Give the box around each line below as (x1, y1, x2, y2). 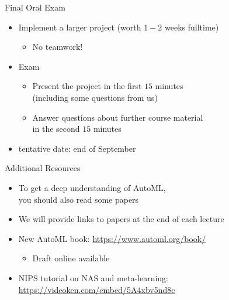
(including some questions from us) (32, 91, 158, 103)
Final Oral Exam (5, 1, 65, 13)
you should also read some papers (18, 193, 139, 205)
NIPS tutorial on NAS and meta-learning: (18, 271, 168, 284)
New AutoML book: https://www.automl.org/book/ (18, 232, 206, 244)
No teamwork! (32, 40, 83, 53)
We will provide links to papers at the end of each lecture (18, 213, 224, 225)
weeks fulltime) (165, 21, 219, 33)
